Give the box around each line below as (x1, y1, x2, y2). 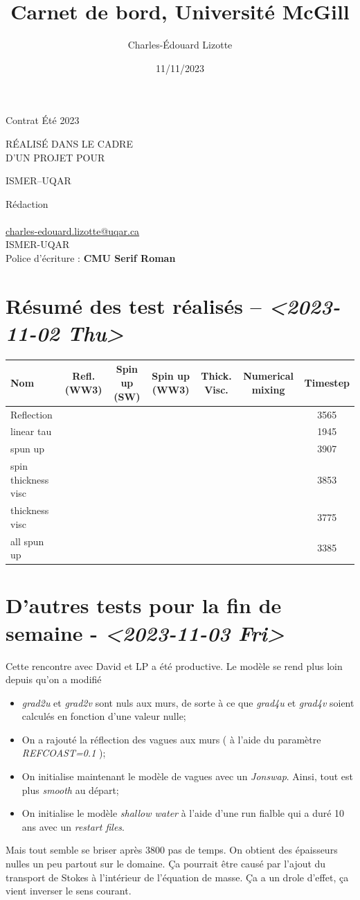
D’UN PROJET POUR (6, 150, 105, 164)
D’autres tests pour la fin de (6, 591, 282, 619)
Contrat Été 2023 (6, 113, 80, 127)
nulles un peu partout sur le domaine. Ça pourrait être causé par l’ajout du (6, 856, 326, 871)
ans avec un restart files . (21, 819, 125, 833)
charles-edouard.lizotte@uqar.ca (6, 223, 140, 238)
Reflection (10, 407, 53, 421)
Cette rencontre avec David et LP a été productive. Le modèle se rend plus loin (6, 658, 343, 673)
